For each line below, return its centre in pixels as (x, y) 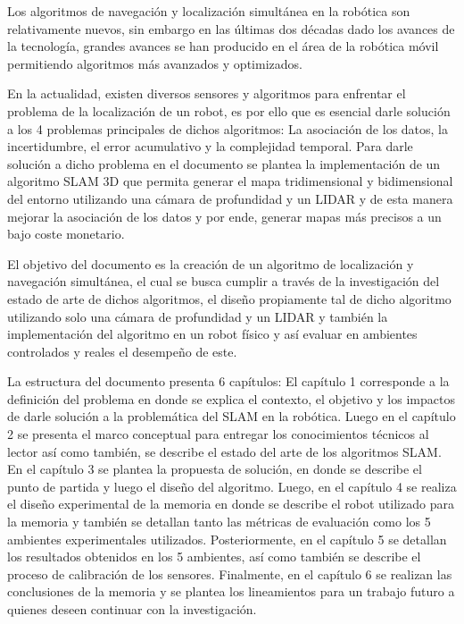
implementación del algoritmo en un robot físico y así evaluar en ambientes (212, 334)
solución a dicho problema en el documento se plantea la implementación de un (224, 163)
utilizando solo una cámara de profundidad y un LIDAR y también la (198, 316)
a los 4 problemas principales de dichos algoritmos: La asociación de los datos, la (228, 128)
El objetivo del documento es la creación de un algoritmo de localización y (211, 263)
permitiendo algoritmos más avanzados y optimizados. (155, 63)
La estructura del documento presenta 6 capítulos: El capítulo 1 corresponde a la (228, 381)
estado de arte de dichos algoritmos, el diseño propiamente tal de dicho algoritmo (229, 298)
